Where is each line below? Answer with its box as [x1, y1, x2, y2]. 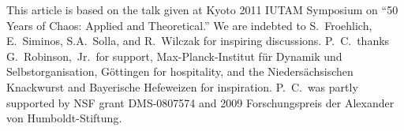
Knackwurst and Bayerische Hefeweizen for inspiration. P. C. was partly [6, 78, 358, 95]
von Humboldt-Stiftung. [6, 110, 122, 126]
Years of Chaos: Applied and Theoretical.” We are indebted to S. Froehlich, [6, 17, 372, 33]
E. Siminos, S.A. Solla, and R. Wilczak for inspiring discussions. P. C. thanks [6, 32, 390, 49]
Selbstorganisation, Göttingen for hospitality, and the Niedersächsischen [6, 63, 353, 80]
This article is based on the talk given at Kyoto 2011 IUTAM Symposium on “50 [6, 2, 398, 17]
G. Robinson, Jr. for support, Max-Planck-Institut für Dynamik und [6, 47, 342, 64]
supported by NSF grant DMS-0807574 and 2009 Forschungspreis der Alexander [6, 94, 395, 110]
